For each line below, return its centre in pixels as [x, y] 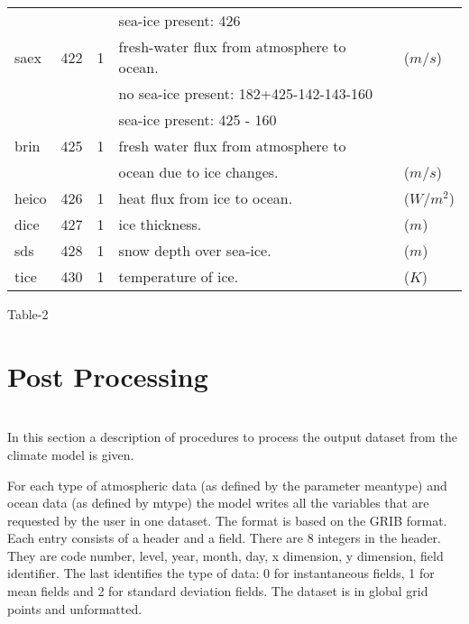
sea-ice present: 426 [179, 20]
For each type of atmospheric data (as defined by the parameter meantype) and [227, 485]
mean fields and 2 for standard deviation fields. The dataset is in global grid [218, 591]
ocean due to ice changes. [198, 172]
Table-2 [28, 314]
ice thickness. [160, 224]
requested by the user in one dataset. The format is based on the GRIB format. [227, 520]
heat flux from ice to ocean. [206, 198]
